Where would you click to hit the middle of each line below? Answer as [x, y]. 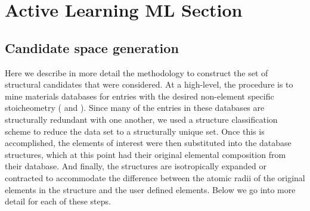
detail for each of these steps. [58, 201]
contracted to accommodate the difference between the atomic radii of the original [155, 177]
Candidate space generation [92, 47]
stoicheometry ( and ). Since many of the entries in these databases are [135, 108]
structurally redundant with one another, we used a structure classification [141, 119]
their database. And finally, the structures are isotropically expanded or [136, 166]
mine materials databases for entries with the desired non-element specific [139, 96]
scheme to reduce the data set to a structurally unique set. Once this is [135, 131]
